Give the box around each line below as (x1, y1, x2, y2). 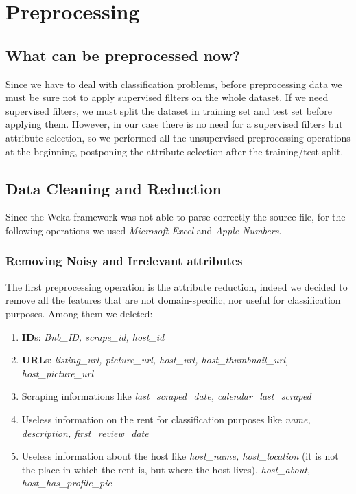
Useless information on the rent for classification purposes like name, (21, 412, 311, 426)
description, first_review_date (21, 425, 149, 440)
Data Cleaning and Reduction (5, 177, 222, 199)
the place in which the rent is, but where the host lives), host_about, (21, 462, 311, 476)
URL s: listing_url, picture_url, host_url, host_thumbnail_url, (21, 352, 289, 367)
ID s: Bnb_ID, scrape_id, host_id (21, 329, 165, 344)
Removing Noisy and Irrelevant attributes (5, 252, 243, 269)
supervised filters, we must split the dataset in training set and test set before (5, 103, 333, 117)
